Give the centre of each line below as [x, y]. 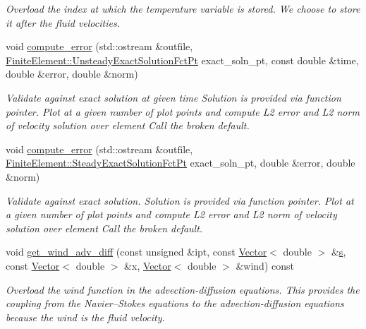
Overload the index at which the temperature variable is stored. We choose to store [183, 8]
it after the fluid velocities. [63, 22]
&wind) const [265, 265]
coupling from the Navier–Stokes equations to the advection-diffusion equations [175, 303]
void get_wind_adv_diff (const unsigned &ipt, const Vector [136, 252]
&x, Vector [148, 265]
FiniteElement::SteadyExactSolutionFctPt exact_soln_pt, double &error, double [181, 163]
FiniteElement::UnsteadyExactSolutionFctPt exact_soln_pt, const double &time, [182, 60]
